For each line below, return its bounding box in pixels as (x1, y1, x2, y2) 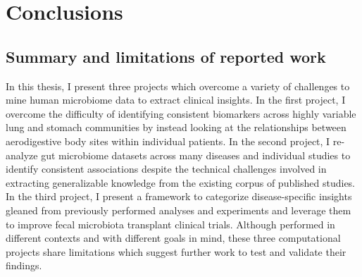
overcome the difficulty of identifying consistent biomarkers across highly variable (6, 106, 356, 121)
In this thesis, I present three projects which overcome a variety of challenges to (6, 78, 350, 93)
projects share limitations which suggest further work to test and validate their (6, 244, 347, 259)
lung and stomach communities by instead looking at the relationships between (6, 120, 347, 135)
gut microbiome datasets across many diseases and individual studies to (41, 147, 351, 162)
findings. (6, 258, 42, 273)
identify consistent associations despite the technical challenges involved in (6, 161, 327, 176)
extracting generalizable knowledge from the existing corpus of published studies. (6, 175, 356, 190)
